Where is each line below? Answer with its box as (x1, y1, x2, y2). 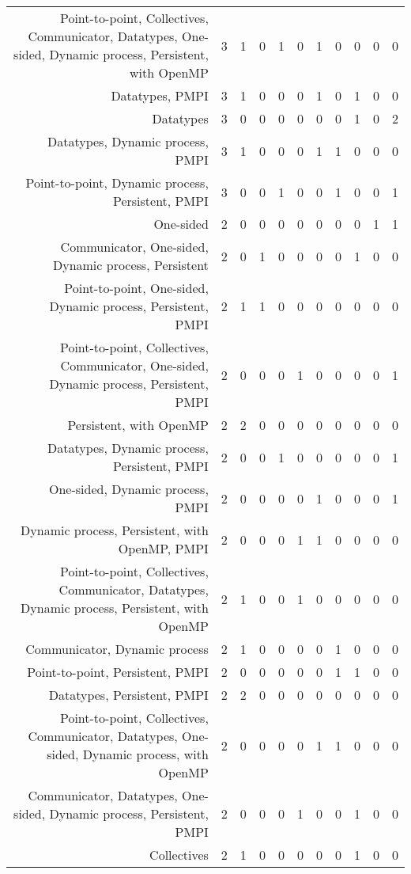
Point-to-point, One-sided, (64, 279, 209, 297)
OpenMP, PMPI (118, 539, 209, 557)
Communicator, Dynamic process (25, 640, 209, 658)
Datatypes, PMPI (111, 86, 209, 104)
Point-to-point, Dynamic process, (25, 173, 209, 192)
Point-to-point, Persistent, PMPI (27, 663, 209, 681)
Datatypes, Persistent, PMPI (48, 686, 209, 704)
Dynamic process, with (82, 745, 209, 763)
